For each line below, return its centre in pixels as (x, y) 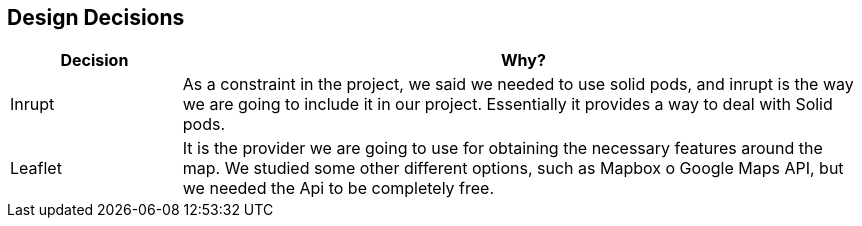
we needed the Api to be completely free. (338, 188)
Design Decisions (96, 17)
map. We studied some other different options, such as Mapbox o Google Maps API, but (513, 168)
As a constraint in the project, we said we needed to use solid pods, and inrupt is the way (518, 84)
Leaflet (36, 168)
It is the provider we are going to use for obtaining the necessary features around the (502, 148)
